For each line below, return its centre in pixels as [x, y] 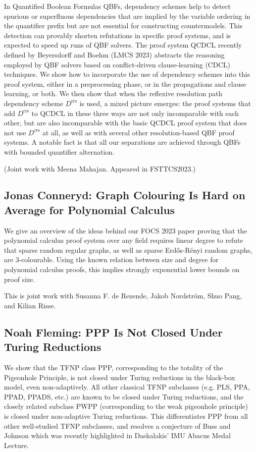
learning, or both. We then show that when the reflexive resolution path [113, 93]
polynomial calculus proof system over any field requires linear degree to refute [124, 240]
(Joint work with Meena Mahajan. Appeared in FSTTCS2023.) [100, 168]
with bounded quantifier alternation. [59, 151]
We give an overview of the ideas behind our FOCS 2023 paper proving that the [126, 230]
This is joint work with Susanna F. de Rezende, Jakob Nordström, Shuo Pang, [123, 296]
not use [15, 132]
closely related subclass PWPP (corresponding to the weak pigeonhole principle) [126, 406]
